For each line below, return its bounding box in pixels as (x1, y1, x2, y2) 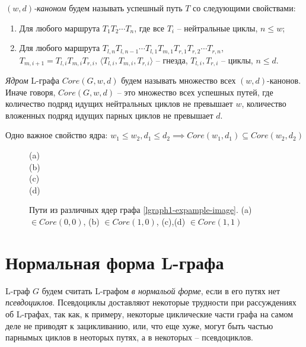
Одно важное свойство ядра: (5, 129, 108, 141)
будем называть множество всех (121, 74, 236, 87)
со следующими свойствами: (193, 2, 296, 14)
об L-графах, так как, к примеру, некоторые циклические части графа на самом (5, 307, 294, 320)
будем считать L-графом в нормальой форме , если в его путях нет (42, 284, 280, 297)
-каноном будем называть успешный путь (34, 2, 183, 14)
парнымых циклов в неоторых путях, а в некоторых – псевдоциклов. (5, 331, 253, 343)
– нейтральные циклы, (177, 21, 258, 34)
